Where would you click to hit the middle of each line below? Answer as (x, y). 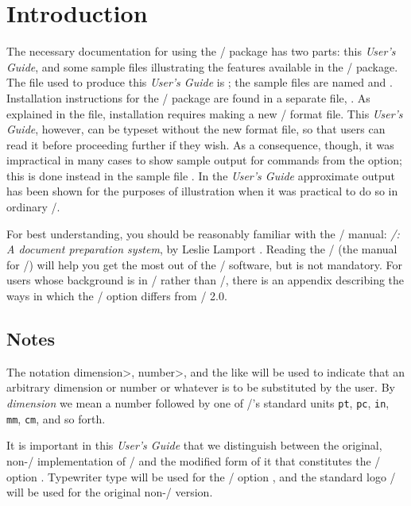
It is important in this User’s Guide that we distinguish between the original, (194, 445)
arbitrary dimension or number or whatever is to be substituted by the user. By (201, 387)
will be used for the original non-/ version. (110, 492)
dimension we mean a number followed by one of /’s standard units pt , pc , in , (198, 403)
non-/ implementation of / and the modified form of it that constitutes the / (194, 460)
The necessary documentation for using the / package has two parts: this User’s (201, 51)
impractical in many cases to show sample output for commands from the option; (204, 160)
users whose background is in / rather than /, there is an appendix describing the (205, 280)
